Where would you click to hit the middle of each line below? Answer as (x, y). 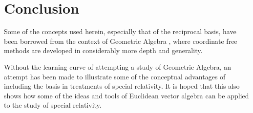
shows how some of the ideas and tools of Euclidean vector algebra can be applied (126, 95)
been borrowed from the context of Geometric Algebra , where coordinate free (121, 41)
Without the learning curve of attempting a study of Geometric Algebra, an (118, 66)
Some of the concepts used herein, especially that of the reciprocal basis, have (120, 31)
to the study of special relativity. (53, 105)
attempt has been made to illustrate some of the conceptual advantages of (115, 76)
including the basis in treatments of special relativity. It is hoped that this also (122, 86)
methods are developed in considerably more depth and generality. (103, 50)
